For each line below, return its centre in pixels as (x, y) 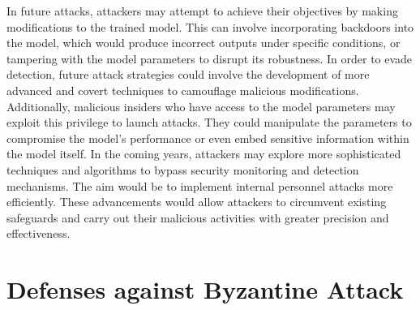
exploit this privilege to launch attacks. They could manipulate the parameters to (209, 122)
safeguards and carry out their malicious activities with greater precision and (198, 217)
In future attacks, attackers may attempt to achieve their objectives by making (202, 11)
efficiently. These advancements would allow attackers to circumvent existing (197, 202)
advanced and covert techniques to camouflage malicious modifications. (183, 90)
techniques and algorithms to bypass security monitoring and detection (183, 169)
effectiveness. (39, 233)
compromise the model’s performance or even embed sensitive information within (208, 138)
